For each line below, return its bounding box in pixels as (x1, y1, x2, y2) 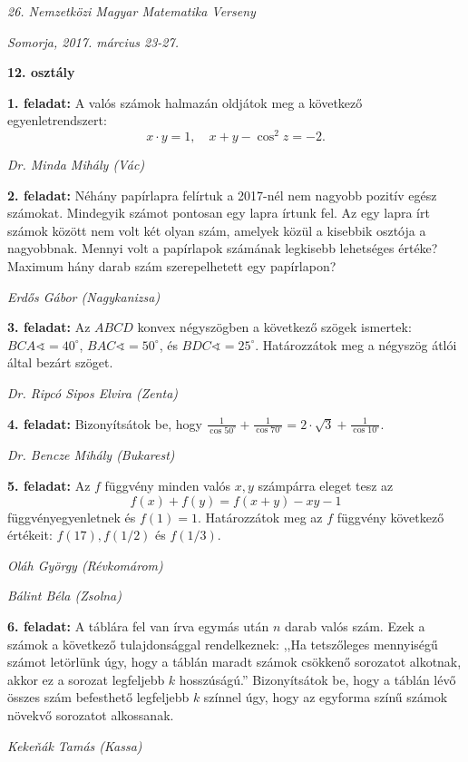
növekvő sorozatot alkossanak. (7, 705, 174, 724)
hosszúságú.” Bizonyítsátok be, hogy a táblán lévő (179, 669, 456, 689)
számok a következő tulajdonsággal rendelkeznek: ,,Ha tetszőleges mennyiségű (7, 634, 438, 653)
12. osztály (7, 63, 75, 82)
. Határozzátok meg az (197, 507, 323, 526)
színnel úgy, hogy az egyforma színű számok (203, 688, 448, 707)
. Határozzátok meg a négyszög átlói (255, 335, 457, 354)
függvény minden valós (104, 476, 231, 495)
